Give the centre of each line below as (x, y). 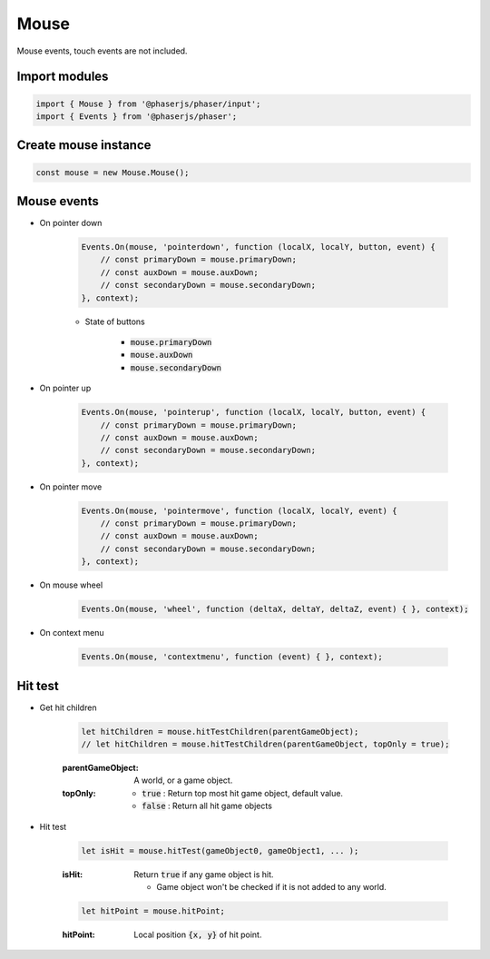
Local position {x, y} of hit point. (198, 934)
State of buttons (115, 321)
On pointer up (65, 388)
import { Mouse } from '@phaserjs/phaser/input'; (148, 104)
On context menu (72, 633)
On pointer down (71, 223)
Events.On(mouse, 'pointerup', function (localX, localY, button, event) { (254, 412)
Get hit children (68, 707)
